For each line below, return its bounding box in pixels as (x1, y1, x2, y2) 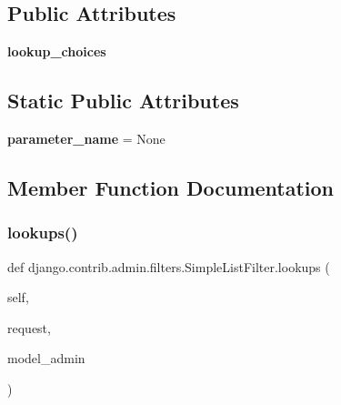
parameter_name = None (7, 129, 165, 147)
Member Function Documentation (7, 173, 335, 201)
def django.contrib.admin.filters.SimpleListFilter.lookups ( (7, 257, 330, 276)
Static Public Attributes (7, 86, 239, 115)
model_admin (7, 349, 85, 368)
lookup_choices (7, 42, 106, 61)
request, (7, 318, 51, 337)
